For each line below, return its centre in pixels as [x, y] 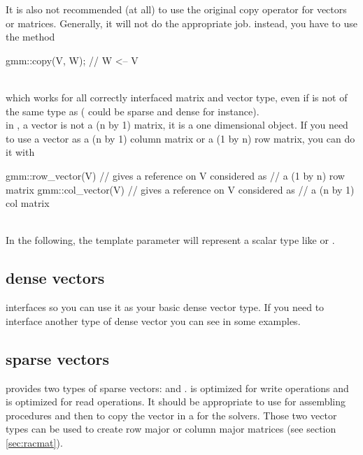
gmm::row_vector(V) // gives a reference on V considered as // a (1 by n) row [175, 175]
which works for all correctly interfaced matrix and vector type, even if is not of [177, 97]
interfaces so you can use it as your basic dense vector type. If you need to [165, 307]
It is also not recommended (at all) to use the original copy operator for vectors [176, 9]
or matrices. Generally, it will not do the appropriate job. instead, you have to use [181, 23]
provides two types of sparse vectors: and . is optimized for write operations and [177, 388]
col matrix [28, 203]
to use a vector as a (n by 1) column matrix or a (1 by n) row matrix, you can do [180, 138]
